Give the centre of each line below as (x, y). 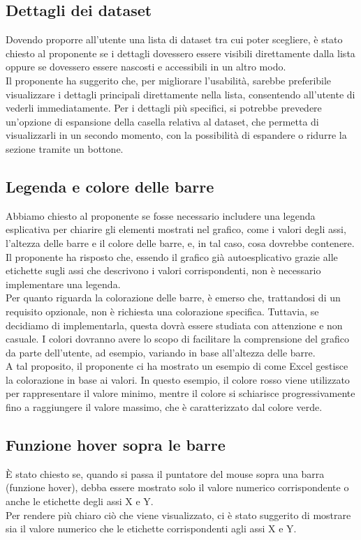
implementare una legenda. (63, 284)
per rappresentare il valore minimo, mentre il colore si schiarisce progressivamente (180, 393)
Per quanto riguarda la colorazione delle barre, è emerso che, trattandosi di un (173, 298)
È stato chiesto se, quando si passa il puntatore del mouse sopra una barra (165, 473)
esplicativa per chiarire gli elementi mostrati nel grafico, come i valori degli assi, (176, 229)
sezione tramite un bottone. (65, 148)
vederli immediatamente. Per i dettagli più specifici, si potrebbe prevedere (164, 108)
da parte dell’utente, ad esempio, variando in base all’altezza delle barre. (161, 352)
